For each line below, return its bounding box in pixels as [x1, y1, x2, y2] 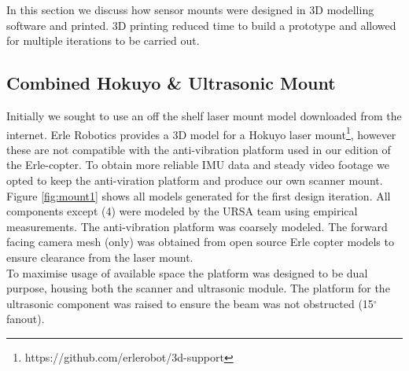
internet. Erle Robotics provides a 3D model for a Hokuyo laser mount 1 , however [6, 123, 396, 142]
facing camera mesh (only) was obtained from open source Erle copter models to [6, 233, 395, 250]
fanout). [6, 310, 45, 327]
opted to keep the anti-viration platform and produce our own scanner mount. [6, 172, 383, 189]
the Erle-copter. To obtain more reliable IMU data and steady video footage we [6, 156, 389, 173]
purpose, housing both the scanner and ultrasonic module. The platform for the [6, 280, 390, 296]
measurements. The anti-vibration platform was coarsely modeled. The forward [6, 218, 388, 234]
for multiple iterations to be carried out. [6, 32, 200, 49]
